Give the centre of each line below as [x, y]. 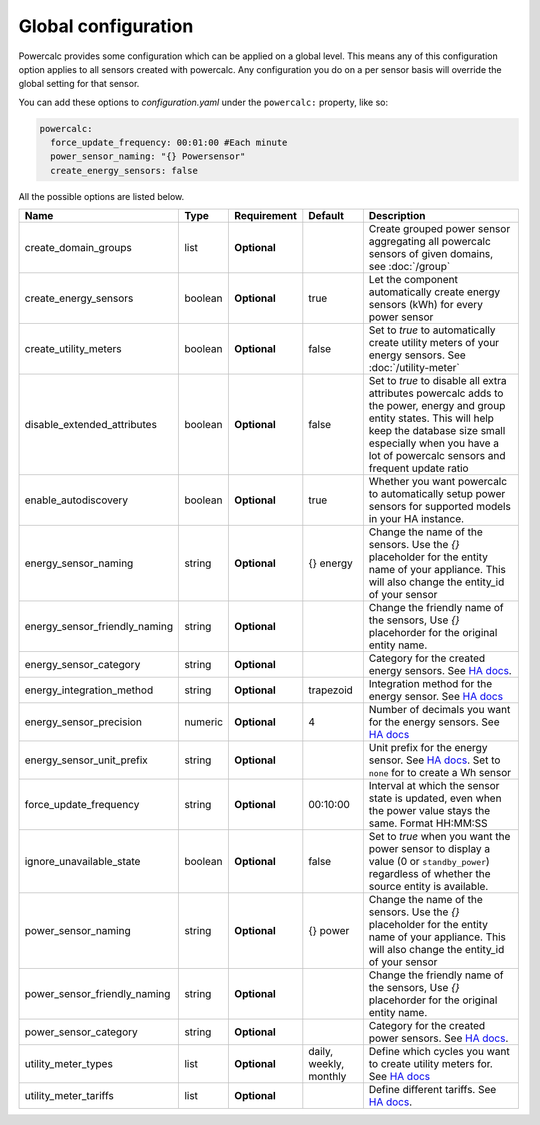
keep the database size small [437, 431]
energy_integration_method [89, 690]
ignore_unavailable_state [82, 862]
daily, [321, 1052]
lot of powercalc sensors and [437, 456]
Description [397, 216]
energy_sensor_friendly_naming [99, 627]
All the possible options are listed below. [101, 196]
